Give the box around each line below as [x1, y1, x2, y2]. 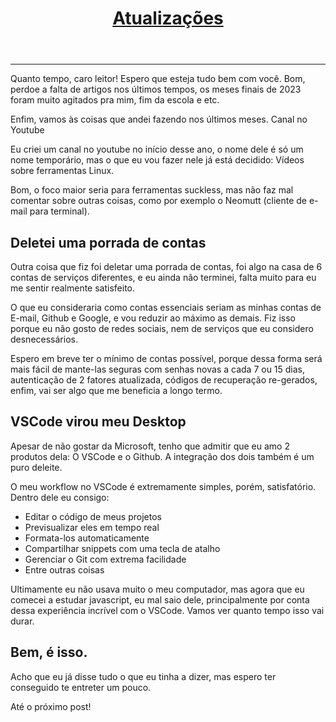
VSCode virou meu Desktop [10, 413, 187, 431]
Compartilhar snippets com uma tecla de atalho [24, 542, 221, 554]
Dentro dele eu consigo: [10, 491, 110, 503]
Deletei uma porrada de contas [10, 234, 207, 251]
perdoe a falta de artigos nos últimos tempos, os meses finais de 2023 [10, 83, 302, 96]
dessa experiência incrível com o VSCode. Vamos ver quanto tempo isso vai [10, 604, 325, 616]
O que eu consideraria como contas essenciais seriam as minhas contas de [10, 302, 322, 313]
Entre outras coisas [24, 563, 105, 576]
